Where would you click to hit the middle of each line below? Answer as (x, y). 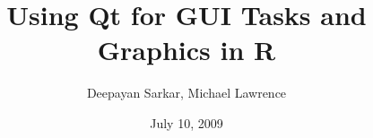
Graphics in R (186, 50)
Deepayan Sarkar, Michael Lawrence (186, 93)
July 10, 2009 (186, 122)
